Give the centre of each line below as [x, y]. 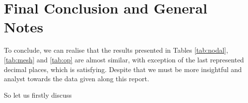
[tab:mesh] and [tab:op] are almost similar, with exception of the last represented [124, 59]
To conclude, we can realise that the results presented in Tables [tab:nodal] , [116, 50]
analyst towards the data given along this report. [77, 79]
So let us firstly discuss [38, 95]
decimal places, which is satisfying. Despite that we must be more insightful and [123, 69]
